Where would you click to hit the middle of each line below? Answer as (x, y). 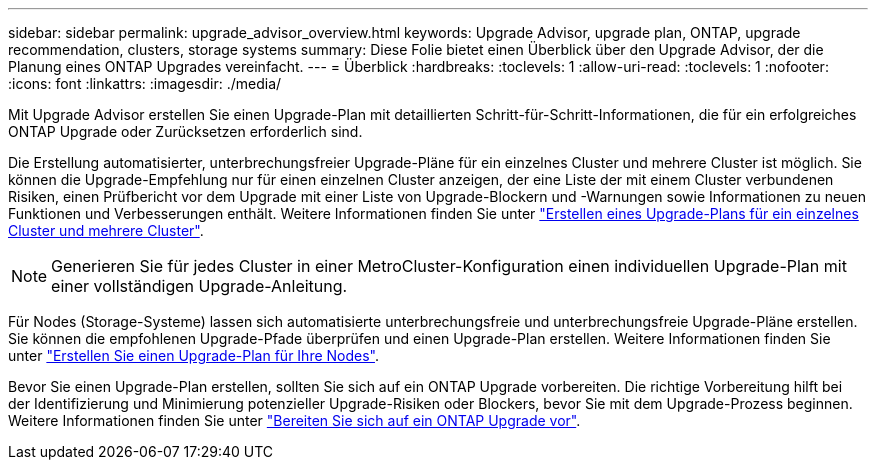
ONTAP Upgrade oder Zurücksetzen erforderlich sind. (185, 131)
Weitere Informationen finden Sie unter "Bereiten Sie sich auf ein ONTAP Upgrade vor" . (294, 420)
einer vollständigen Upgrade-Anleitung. (199, 286)
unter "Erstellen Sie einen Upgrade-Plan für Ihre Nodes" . (194, 355)
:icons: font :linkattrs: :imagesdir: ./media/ (145, 83)
